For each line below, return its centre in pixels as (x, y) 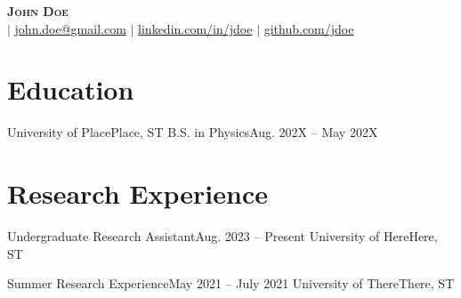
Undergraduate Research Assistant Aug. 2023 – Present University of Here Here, (222, 236)
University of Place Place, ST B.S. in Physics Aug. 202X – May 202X (193, 132)
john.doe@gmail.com (70, 28)
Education (71, 89)
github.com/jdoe (309, 28)
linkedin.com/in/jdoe (195, 28)
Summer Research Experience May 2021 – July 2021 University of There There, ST (231, 283)
